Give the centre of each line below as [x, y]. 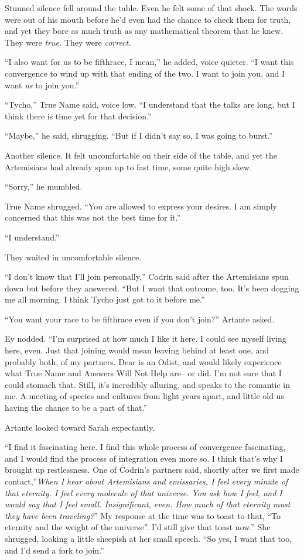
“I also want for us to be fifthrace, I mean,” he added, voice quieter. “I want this [149, 62]
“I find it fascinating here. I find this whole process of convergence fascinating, [145, 447]
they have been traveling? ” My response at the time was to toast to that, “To [143, 515]
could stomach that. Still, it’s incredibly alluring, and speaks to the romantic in [147, 384]
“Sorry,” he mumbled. [44, 186]
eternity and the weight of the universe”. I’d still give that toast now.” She [138, 527]
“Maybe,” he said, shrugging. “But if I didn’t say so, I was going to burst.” [139, 135]
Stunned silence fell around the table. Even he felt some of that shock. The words [151, 8]
